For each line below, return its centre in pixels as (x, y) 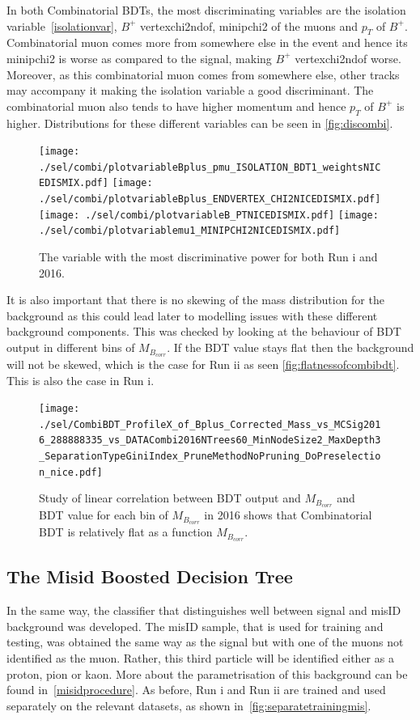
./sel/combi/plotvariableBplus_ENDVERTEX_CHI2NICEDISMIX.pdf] (210, 199)
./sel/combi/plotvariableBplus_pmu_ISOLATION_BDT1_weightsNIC (210, 167)
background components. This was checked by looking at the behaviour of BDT (204, 331)
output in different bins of (71, 347)
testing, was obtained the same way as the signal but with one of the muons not (205, 642)
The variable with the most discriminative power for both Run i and (208, 257)
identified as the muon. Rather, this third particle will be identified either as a (200, 657)
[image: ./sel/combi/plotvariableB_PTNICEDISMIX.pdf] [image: (209, 215)
